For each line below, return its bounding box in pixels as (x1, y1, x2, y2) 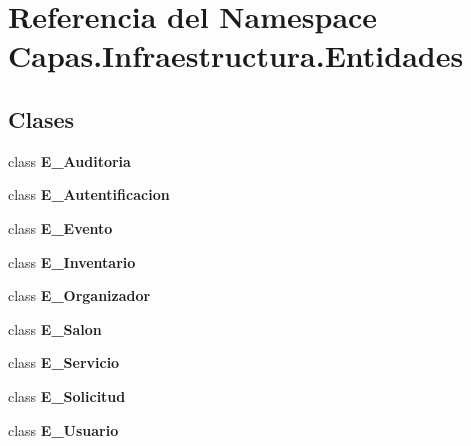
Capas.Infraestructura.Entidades (8, 35, 464, 76)
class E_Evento (8, 217, 113, 238)
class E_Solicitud (8, 385, 126, 406)
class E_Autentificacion (8, 184, 170, 205)
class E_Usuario (8, 419, 119, 440)
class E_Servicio (8, 352, 120, 373)
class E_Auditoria (8, 150, 131, 171)
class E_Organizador (8, 285, 151, 306)
